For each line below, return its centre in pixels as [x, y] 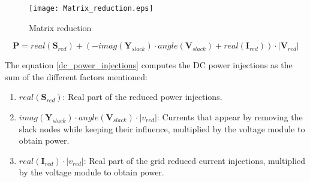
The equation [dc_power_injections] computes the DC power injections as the [149, 65]
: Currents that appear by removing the [230, 117]
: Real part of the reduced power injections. [142, 97]
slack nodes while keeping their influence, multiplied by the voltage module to [162, 128]
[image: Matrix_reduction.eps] [91, 8]
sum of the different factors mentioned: [76, 76]
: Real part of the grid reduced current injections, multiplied [194, 160]
